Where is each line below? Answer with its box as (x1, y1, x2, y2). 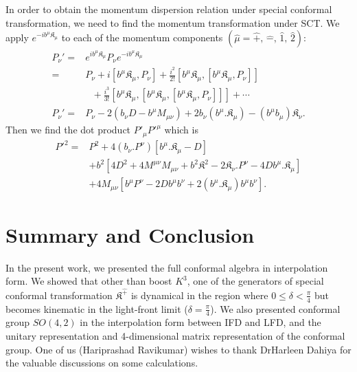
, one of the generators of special (187, 274, 324, 288)
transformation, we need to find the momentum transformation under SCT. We (5, 15, 340, 30)
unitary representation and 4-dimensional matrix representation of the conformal (5, 329, 345, 343)
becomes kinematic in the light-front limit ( (5, 301, 188, 316)
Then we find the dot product (5, 122, 131, 137)
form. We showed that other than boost (5, 274, 172, 288)
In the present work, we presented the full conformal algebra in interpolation (5, 260, 328, 274)
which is (164, 122, 198, 137)
